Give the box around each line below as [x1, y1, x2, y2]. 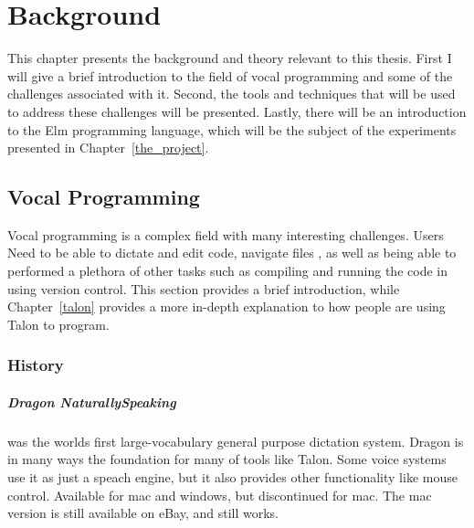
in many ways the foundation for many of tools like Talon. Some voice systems [7, 449, 447, 469]
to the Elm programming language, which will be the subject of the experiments [7, 120, 457, 139]
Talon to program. [7, 314, 110, 333]
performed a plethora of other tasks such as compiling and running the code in [7, 261, 448, 280]
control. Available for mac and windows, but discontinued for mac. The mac [7, 485, 432, 504]
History [7, 354, 64, 376]
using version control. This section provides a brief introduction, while [7, 279, 400, 298]
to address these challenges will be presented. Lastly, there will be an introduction [7, 101, 467, 121]
